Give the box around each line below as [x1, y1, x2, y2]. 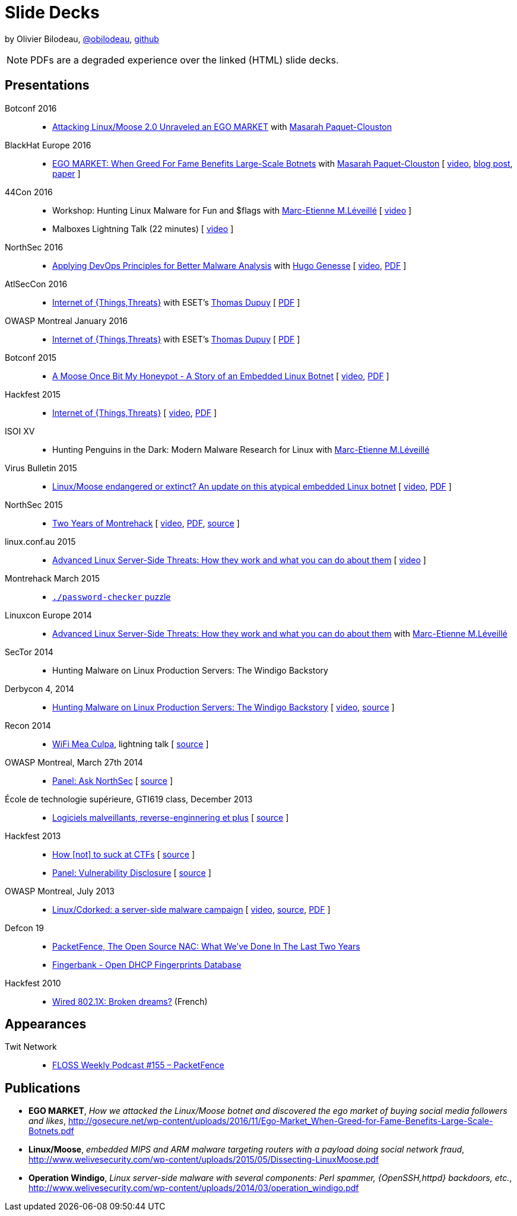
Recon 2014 [5, 720, 51, 731]
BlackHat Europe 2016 [5, 139, 91, 150]
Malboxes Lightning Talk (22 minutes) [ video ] [52, 223, 234, 234]
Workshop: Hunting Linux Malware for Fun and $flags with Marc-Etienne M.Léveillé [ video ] [52, 205, 412, 215]
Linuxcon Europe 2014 [5, 609, 92, 620]
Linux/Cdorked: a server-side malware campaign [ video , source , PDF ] [52, 904, 331, 915]
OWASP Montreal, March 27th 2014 [5, 757, 143, 767]
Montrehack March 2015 [5, 573, 100, 583]
